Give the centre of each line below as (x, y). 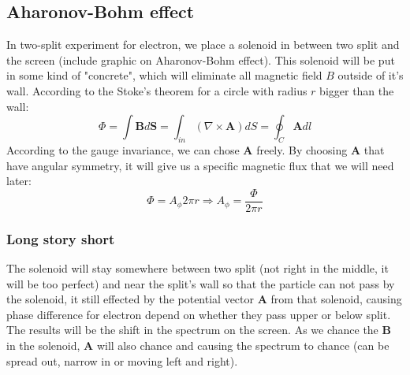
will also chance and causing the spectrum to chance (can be (243, 345)
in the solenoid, (43, 345)
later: (19, 181)
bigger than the (357, 90)
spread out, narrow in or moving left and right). (122, 360)
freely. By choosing (302, 149)
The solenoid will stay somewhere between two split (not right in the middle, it (198, 268)
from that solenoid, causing (336, 299)
